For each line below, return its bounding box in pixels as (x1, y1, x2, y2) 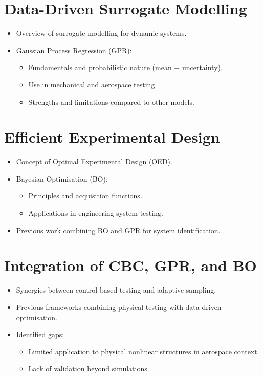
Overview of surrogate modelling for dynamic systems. (16, 28, 187, 38)
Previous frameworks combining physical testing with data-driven (16, 301, 222, 312)
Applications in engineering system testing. (28, 208, 163, 218)
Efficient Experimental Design (4, 126, 220, 147)
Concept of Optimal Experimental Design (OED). (16, 156, 172, 167)
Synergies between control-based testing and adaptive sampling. (16, 284, 216, 295)
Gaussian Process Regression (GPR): (16, 45, 132, 55)
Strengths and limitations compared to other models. (28, 96, 194, 107)
